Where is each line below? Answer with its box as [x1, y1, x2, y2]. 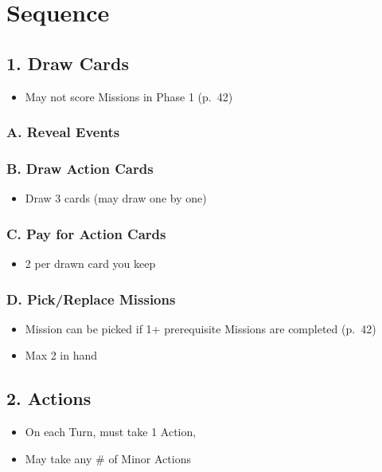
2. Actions [6, 386, 92, 411]
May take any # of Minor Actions [25, 450, 191, 466]
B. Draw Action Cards [6, 158, 154, 178]
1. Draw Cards [6, 50, 129, 75]
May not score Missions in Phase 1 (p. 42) [25, 88, 233, 104]
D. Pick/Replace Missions [6, 289, 176, 309]
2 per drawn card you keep [25, 255, 156, 272]
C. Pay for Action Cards [6, 223, 166, 243]
